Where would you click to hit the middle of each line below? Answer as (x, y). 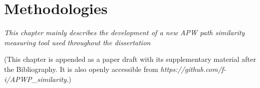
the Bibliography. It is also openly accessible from (81, 69)
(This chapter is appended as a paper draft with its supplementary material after (130, 59)
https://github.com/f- (193, 69)
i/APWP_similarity (35, 79)
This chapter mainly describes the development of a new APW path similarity (124, 32)
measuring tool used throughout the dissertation (77, 42)
